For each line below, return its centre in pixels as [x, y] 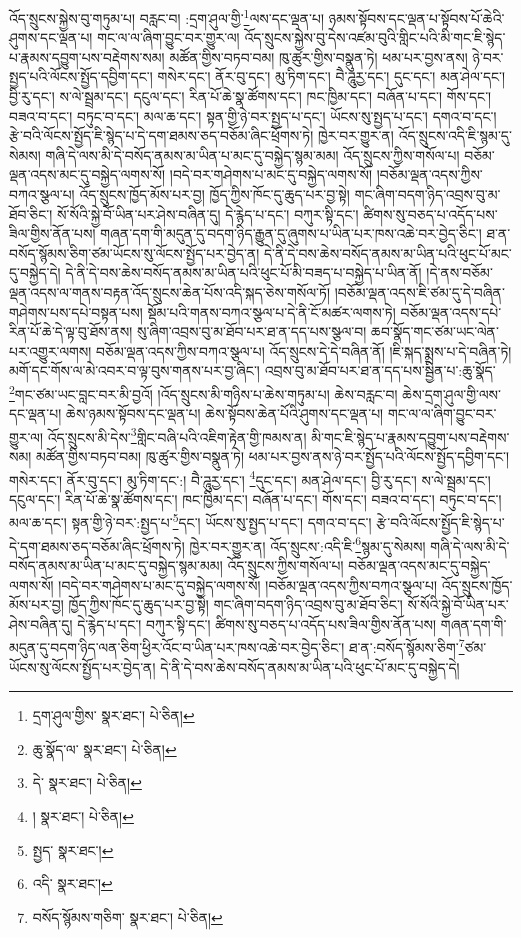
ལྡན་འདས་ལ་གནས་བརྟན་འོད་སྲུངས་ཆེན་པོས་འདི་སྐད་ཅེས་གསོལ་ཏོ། [170, 291]
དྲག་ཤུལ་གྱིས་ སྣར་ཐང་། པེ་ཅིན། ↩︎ [113, 715]
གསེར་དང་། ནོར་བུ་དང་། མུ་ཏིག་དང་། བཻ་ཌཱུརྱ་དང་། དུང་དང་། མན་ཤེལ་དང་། [331, 76]
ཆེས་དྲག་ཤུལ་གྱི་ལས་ [451, 393]
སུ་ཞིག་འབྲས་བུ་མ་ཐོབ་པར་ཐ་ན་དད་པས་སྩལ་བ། [252, 331]
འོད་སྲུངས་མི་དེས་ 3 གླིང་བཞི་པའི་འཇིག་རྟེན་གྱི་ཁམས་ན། [177, 435]
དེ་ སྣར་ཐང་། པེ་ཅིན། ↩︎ [87, 782]
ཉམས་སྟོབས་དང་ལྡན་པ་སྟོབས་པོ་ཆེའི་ [416, 17]
